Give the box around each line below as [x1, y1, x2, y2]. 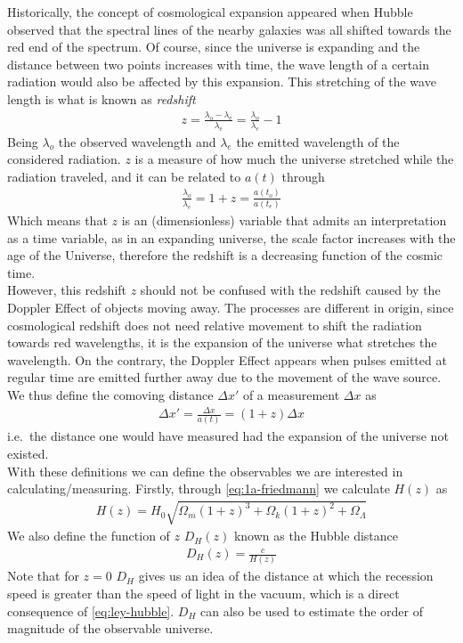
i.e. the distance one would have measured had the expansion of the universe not [7, 427, 449, 445]
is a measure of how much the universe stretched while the [134, 150, 454, 168]
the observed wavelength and [58, 132, 216, 151]
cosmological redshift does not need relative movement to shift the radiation [7, 315, 422, 334]
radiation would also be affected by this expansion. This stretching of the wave [7, 72, 436, 91]
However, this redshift [7, 281, 127, 299]
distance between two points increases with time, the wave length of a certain [7, 54, 429, 73]
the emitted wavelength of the [236, 132, 400, 151]
